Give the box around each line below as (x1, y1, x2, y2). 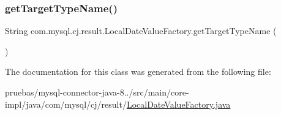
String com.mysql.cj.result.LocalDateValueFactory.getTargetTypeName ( (5, 24, 277, 37)
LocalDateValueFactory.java (126, 97, 231, 110)
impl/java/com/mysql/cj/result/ (5, 97, 127, 110)
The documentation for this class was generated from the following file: (5, 65, 271, 78)
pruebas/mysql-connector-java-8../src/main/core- (5, 86, 189, 98)
